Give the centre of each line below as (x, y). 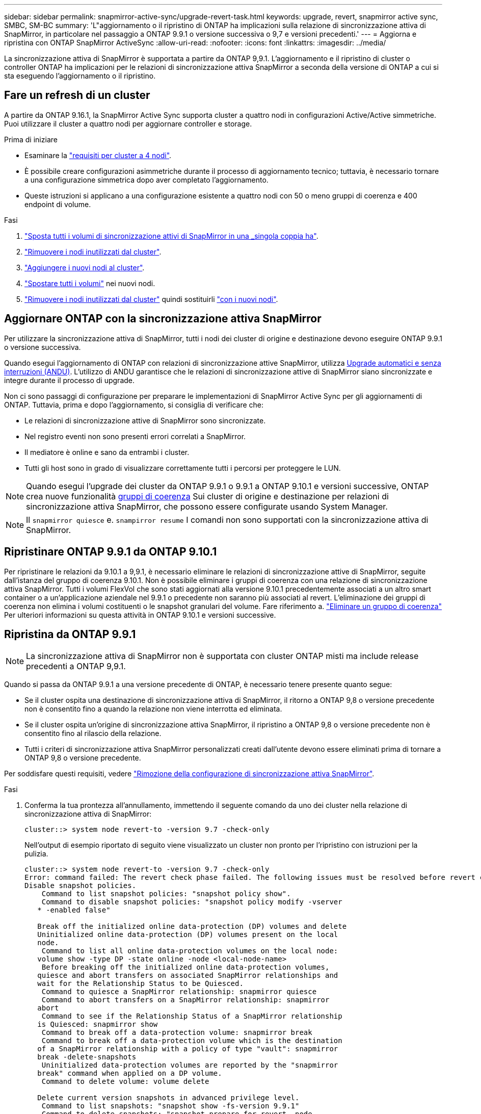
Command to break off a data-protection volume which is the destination (192, 1041)
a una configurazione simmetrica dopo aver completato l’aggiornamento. (146, 180)
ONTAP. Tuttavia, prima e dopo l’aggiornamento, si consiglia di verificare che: (134, 404)
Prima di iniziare (31, 139)
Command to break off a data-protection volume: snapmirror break (177, 1033)
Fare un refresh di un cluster (77, 95)
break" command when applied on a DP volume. (130, 1073)
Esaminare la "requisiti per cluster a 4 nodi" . (98, 155)
